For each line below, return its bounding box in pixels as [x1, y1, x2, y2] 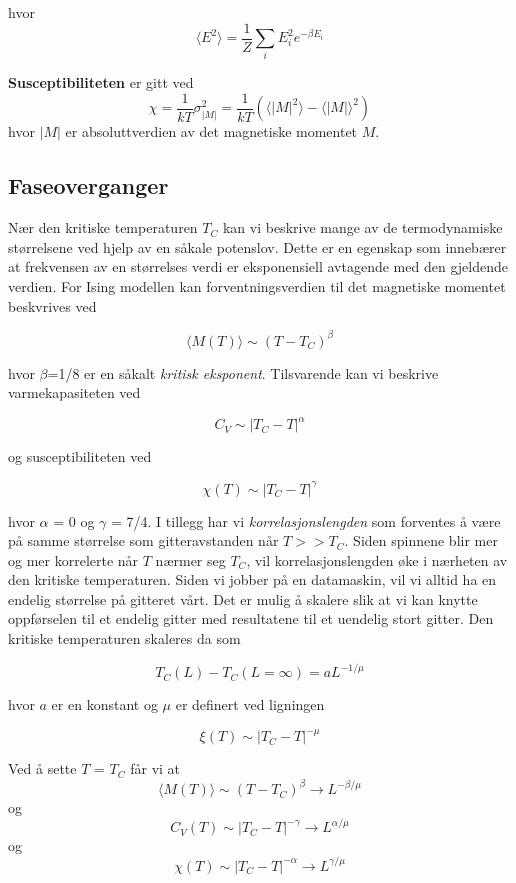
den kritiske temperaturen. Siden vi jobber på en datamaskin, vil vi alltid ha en [8, 569, 497, 590]
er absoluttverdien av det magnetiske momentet [65, 121, 358, 142]
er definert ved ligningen [175, 694, 325, 715]
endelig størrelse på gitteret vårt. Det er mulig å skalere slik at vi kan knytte [8, 588, 478, 609]
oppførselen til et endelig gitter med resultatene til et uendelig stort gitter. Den [8, 608, 494, 629]
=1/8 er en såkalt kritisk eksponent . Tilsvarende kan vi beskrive [47, 362, 439, 383]
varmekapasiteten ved [8, 382, 141, 403]
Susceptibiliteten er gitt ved [8, 72, 194, 93]
